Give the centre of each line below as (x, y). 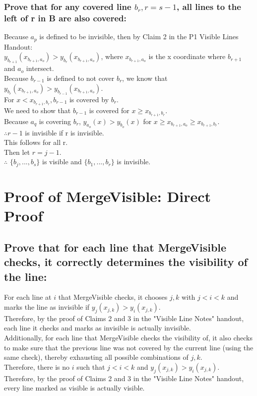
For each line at (28, 297)
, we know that (145, 78)
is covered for (109, 110)
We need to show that (37, 110)
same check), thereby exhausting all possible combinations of (96, 357)
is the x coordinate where (187, 56)
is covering (55, 121)
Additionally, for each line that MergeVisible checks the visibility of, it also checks (128, 338)
